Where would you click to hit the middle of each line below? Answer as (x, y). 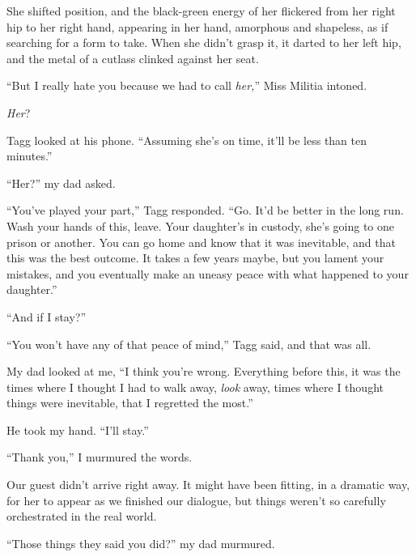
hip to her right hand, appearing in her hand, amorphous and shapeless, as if (197, 26)
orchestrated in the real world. (82, 516)
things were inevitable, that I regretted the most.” (130, 403)
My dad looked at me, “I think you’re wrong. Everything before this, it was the (204, 371)
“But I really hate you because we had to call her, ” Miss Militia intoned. (187, 85)
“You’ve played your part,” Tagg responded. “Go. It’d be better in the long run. (205, 210)
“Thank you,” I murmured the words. (100, 457)
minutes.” (30, 156)
